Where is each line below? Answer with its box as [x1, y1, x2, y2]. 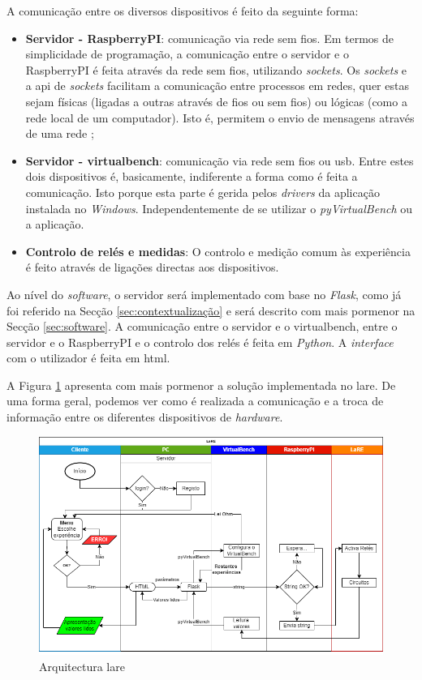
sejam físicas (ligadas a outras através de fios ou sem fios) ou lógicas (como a [25, 92, 407, 109]
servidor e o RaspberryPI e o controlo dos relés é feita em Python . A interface [6, 333, 394, 350]
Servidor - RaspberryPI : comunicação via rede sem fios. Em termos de [25, 29, 394, 46]
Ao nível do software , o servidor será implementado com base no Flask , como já [6, 285, 402, 302]
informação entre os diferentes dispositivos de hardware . [6, 408, 283, 426]
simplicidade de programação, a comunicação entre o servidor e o [25, 45, 349, 62]
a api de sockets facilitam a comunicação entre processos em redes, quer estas [25, 77, 409, 94]
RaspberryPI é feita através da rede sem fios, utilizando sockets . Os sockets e [25, 61, 407, 78]
